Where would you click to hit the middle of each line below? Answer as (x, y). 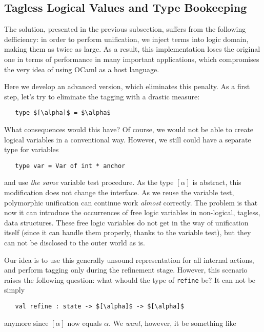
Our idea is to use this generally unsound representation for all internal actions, (129, 260)
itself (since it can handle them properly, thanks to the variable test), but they (128, 232)
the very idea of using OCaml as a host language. (82, 69)
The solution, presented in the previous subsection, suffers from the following (125, 29)
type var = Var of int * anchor (70, 166)
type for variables (32, 149)
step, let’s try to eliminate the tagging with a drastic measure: (102, 96)
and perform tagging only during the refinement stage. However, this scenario (126, 270)
